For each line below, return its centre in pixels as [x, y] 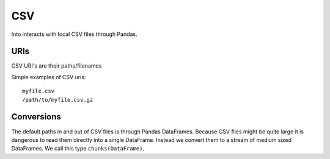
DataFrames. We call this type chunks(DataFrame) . [78, 149]
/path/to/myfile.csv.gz [58, 100]
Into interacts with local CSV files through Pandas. [74, 34]
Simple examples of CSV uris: [49, 77]
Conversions [36, 117]
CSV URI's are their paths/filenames [57, 66]
